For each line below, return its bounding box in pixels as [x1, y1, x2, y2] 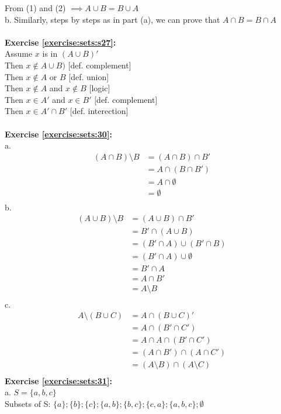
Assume [5, 47, 33, 60]
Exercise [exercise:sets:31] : [5, 374, 112, 387]
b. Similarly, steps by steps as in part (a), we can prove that [5, 13, 220, 25]
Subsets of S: [5, 397, 51, 409]
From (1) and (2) [5, 2, 66, 13]
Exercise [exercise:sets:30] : [5, 127, 112, 140]
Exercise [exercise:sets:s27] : [5, 36, 116, 48]
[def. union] [68, 70, 109, 82]
